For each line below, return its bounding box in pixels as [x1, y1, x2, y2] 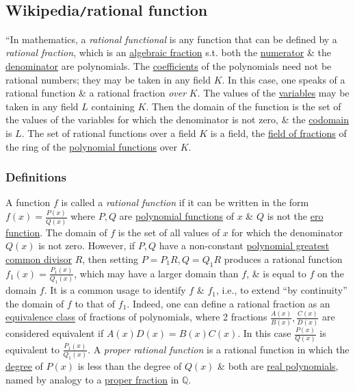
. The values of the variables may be [197, 86, 350, 100]
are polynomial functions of [119, 209, 234, 223]
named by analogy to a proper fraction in [5, 372, 179, 386]
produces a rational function [224, 251, 343, 266]
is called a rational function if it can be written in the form [61, 195, 309, 210]
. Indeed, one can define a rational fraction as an [127, 296, 330, 310]
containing [91, 99, 135, 113]
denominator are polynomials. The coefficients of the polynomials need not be [5, 58, 332, 73]
